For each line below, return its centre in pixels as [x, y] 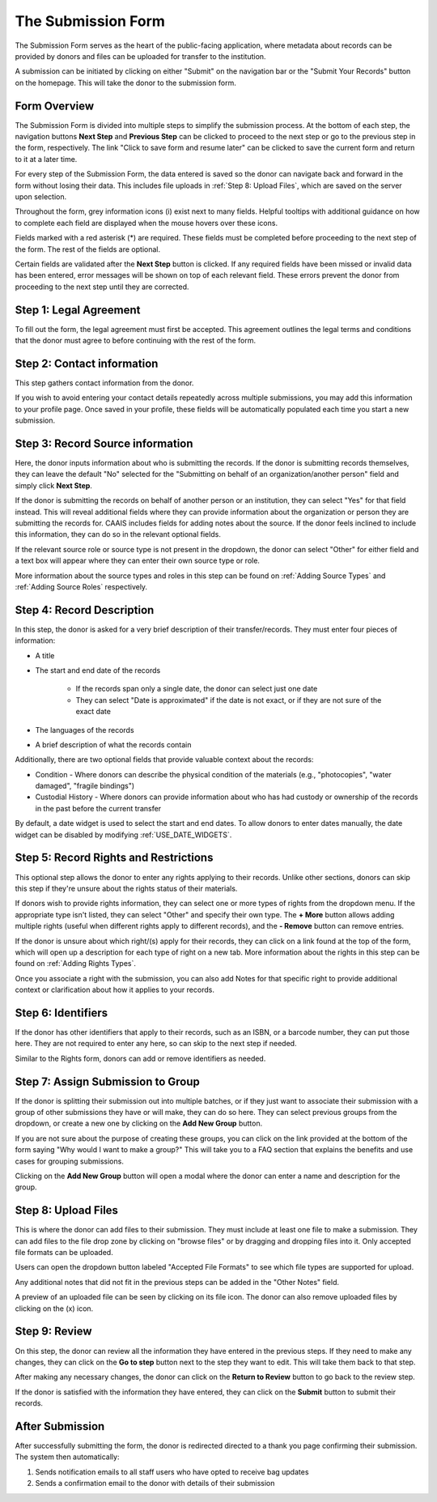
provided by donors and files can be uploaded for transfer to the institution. [140, 56]
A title [45, 655]
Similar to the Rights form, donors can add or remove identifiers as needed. [140, 1058]
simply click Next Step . [54, 485]
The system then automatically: [67, 1457]
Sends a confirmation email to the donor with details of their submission [155, 1483]
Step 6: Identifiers [62, 1013]
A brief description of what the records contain [113, 744]
